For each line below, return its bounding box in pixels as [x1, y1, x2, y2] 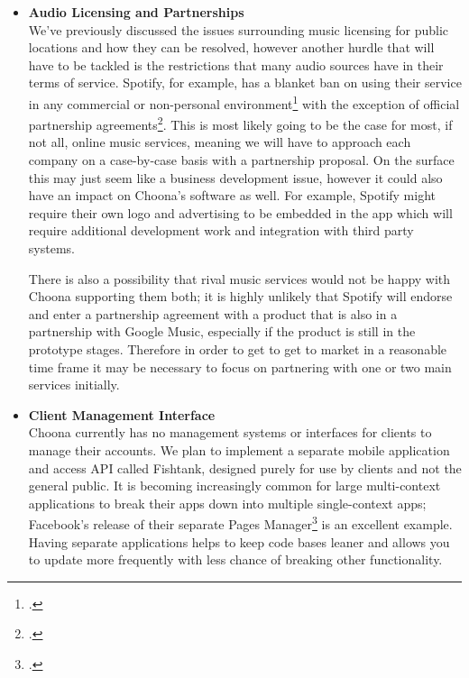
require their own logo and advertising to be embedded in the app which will [28, 203, 453, 222]
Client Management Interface [28, 405, 216, 424]
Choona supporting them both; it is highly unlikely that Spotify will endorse [28, 287, 453, 306]
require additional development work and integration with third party [28, 221, 414, 240]
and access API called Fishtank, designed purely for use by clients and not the [28, 458, 462, 477]
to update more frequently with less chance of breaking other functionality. [28, 550, 443, 569]
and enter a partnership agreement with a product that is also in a [28, 304, 398, 323]
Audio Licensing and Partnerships [28, 3, 244, 21]
